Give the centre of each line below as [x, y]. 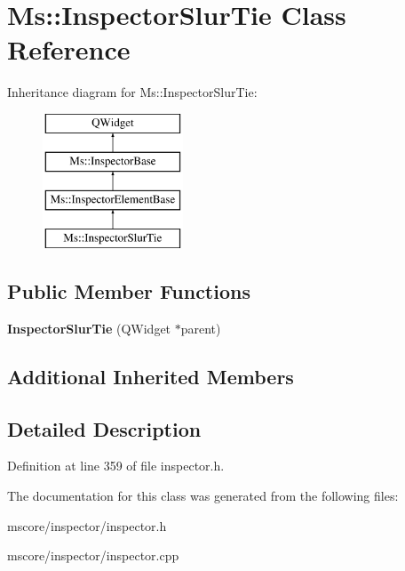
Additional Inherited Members [151, 376]
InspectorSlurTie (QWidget [89, 328]
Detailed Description [104, 428]
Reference [69, 49]
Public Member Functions [129, 291]
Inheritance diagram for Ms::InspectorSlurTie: [132, 92]
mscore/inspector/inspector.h [87, 525]
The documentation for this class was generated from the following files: [203, 496]
